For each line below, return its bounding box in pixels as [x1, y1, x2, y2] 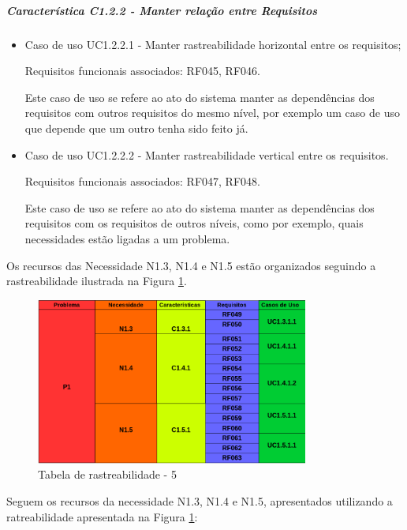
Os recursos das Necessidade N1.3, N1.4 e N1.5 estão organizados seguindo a [6, 257, 376, 273]
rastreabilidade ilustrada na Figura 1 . [6, 273, 187, 289]
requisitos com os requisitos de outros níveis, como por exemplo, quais [24, 215, 364, 231]
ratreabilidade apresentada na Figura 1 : [6, 508, 198, 524]
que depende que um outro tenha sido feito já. [24, 119, 248, 136]
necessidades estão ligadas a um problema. [24, 230, 230, 246]
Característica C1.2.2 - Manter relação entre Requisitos [6, 2, 317, 18]
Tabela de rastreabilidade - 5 [38, 466, 177, 483]
